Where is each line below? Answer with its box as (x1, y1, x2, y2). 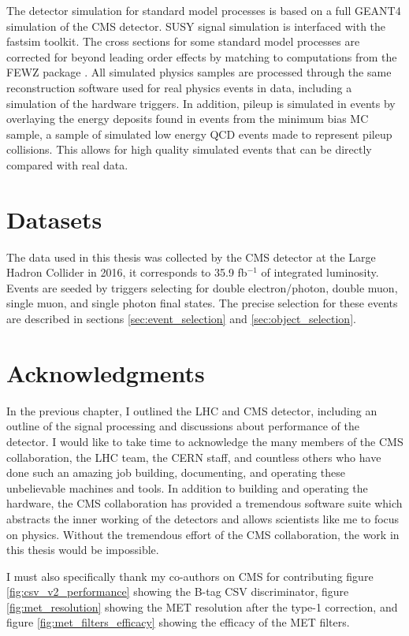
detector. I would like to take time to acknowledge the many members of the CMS (6, 433, 403, 449)
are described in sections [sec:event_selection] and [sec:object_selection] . (6, 311, 356, 327)
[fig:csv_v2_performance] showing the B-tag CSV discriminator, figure (6, 583, 349, 600)
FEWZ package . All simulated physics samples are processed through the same (6, 64, 392, 80)
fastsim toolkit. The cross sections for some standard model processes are (6, 33, 360, 50)
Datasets (6, 203, 102, 235)
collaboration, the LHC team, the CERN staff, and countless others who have (6, 448, 381, 465)
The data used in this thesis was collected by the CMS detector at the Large (6, 248, 376, 265)
